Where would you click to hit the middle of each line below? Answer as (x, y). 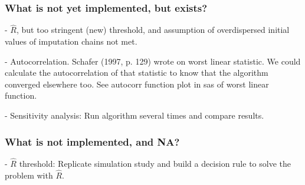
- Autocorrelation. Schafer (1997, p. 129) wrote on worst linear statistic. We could (153, 61)
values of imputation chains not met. (71, 41)
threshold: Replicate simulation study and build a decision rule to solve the (155, 164)
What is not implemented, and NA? (92, 141)
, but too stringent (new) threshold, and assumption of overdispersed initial (153, 30)
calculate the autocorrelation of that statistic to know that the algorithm (137, 73)
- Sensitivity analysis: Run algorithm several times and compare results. (135, 115)
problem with (29, 175)
